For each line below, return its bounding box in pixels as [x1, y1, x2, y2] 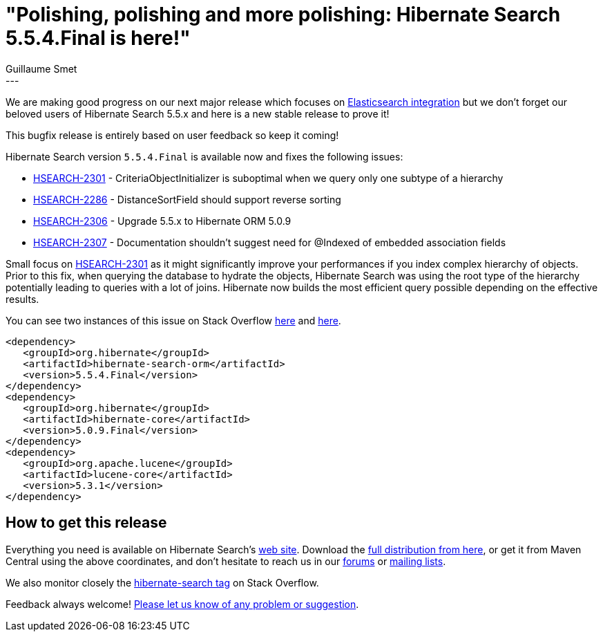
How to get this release [6, 514, 167, 532]
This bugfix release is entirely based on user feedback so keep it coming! [6, 129, 339, 141]
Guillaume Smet [6, 62, 77, 75]
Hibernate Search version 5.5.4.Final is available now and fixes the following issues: [6, 150, 403, 163]
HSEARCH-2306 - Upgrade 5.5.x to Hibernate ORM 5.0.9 [33, 214, 291, 227]
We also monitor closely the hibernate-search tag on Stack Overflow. [6, 576, 319, 589]
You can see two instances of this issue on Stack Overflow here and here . [6, 314, 341, 326]
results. [6, 293, 39, 305]
